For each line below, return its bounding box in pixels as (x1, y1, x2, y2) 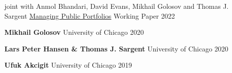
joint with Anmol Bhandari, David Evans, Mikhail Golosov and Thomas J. (4, 1, 229, 11)
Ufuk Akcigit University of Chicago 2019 (4, 60, 132, 70)
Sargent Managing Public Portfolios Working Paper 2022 (4, 10, 175, 21)
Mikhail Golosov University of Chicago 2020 (4, 27, 144, 37)
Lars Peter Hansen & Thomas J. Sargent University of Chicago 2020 (4, 43, 229, 53)
